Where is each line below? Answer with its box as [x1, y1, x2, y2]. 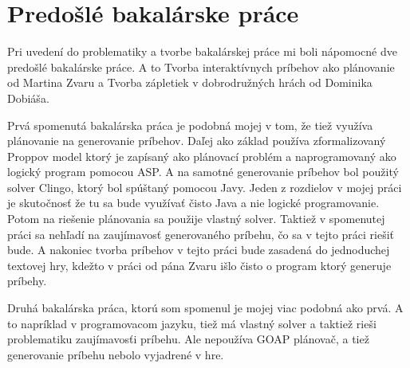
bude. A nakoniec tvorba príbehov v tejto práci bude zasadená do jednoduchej [7, 241, 390, 258]
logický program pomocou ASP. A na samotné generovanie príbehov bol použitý [7, 163, 399, 180]
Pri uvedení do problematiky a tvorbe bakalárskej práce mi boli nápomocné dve [7, 43, 397, 60]
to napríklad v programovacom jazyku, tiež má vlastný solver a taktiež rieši [7, 315, 376, 331]
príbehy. [7, 272, 47, 289]
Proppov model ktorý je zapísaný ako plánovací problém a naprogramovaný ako [7, 147, 396, 164]
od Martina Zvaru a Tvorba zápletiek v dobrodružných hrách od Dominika [7, 74, 373, 91]
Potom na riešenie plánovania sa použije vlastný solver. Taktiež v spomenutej [7, 210, 385, 227]
